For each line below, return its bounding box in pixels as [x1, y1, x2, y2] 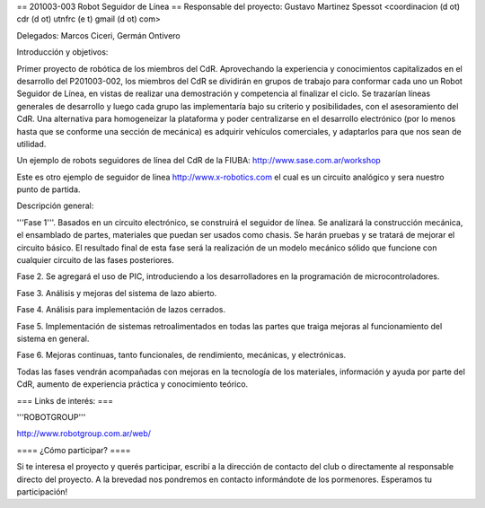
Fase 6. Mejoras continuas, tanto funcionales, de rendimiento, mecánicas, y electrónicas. [16, 350, 347, 361]
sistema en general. [16, 333, 90, 344]
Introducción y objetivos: [16, 47, 109, 57]
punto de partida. [16, 184, 81, 195]
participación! [16, 486, 68, 497]
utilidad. [16, 138, 47, 149]
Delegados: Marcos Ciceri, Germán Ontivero [16, 30, 181, 40]
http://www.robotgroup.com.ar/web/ [16, 428, 152, 439]
